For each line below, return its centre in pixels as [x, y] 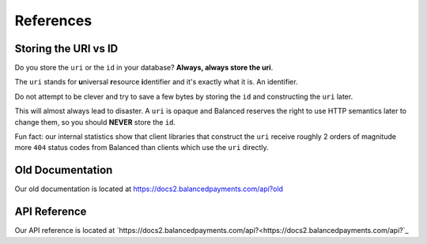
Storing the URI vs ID [66, 49]
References [53, 21]
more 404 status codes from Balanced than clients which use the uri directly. [142, 148]
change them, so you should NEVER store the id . [95, 122]
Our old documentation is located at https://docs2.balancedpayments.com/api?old [149, 189]
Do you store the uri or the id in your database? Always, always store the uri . [144, 68]
